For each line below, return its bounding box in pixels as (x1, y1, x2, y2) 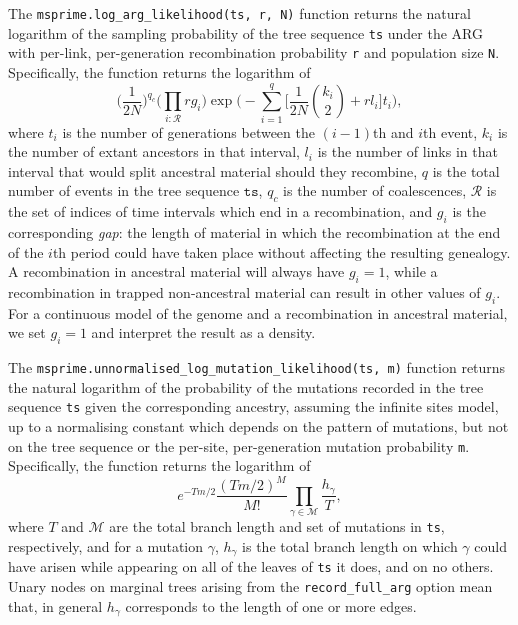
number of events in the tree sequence (8, 180, 240, 201)
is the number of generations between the (62, 121, 315, 142)
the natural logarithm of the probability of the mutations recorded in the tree (8, 376, 484, 397)
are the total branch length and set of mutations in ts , (109, 516, 445, 537)
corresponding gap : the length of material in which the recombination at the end (8, 222, 501, 243)
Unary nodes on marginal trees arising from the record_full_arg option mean (8, 576, 493, 597)
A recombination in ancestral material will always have (8, 261, 345, 282)
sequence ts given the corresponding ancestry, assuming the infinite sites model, (8, 396, 499, 417)
